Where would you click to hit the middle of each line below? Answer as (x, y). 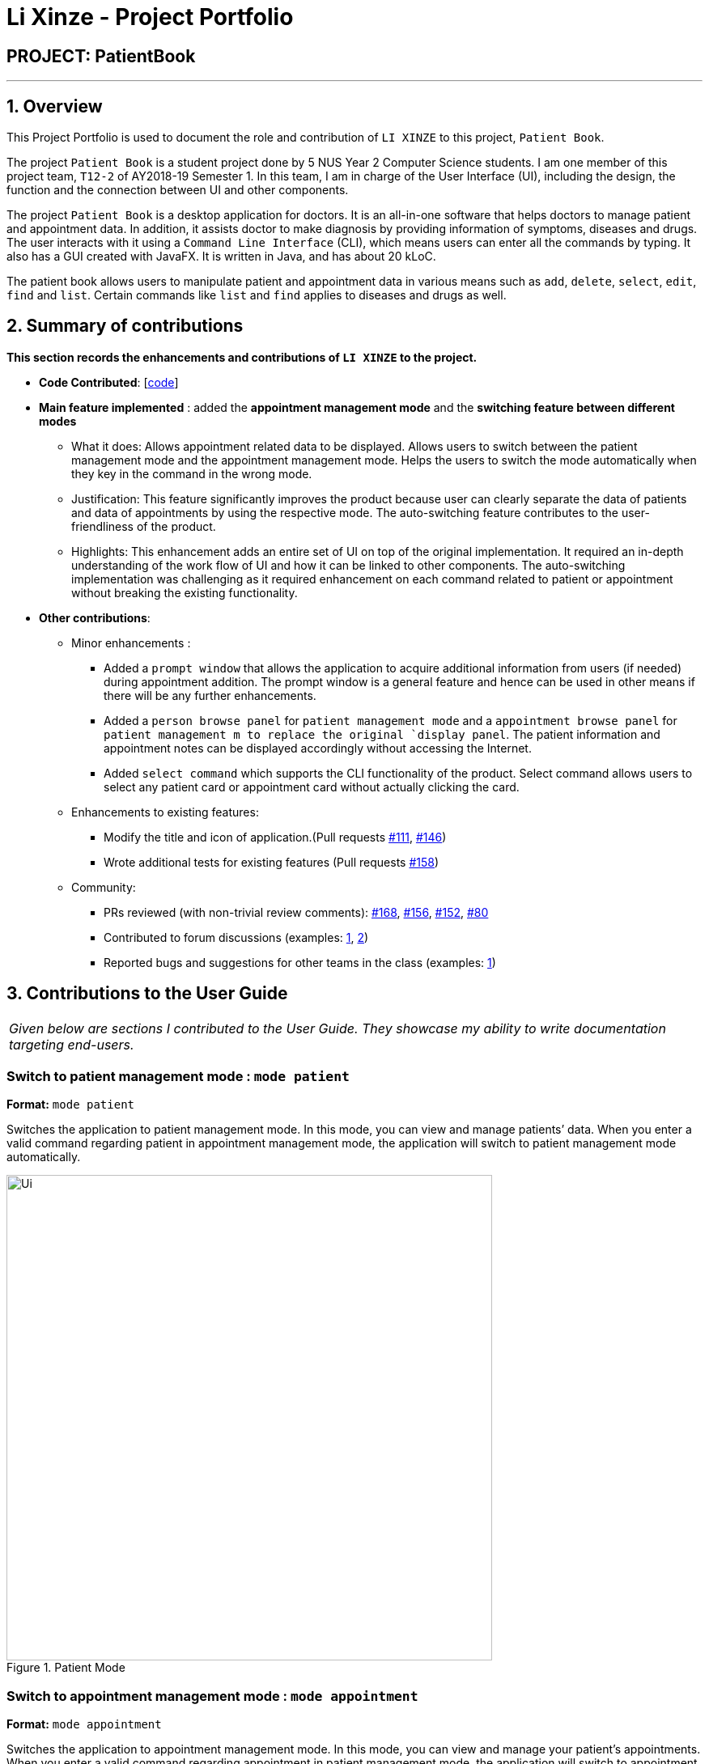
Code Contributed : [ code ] (109, 382)
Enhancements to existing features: (165, 812)
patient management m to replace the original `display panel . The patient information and (382, 734)
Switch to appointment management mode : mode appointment (212, 1696)
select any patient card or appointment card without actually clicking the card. (312, 787)
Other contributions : (95, 617)
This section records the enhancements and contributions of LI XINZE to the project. (242, 357)
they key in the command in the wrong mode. (192, 473)
